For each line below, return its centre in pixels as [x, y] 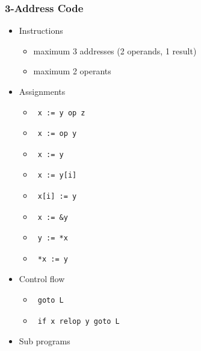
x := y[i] [57, 175]
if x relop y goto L [79, 321]
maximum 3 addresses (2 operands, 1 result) [115, 50]
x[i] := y [57, 196]
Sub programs [45, 341]
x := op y [57, 134]
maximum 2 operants [72, 71]
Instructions [41, 31]
